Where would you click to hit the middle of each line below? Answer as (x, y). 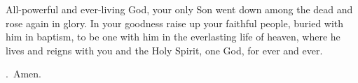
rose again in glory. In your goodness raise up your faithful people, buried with (175, 23)
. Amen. (23, 74)
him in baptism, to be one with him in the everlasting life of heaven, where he (173, 37)
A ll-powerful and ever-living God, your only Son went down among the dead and (179, 9)
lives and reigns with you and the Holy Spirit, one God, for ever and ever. (164, 50)
